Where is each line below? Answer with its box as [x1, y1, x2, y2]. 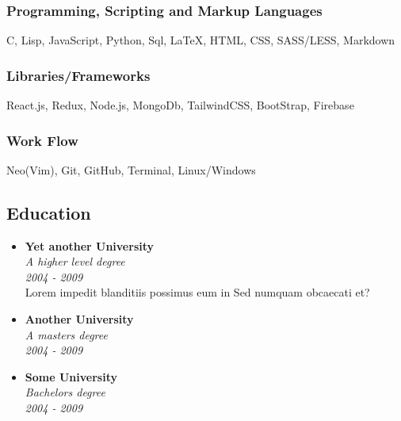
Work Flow [6, 130, 78, 150]
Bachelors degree [25, 384, 105, 400]
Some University [25, 368, 117, 385]
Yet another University [25, 237, 155, 254]
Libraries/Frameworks [6, 65, 151, 85]
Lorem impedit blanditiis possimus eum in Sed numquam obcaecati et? [25, 284, 370, 300]
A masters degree [25, 326, 108, 343]
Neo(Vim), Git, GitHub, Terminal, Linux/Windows [6, 161, 256, 178]
